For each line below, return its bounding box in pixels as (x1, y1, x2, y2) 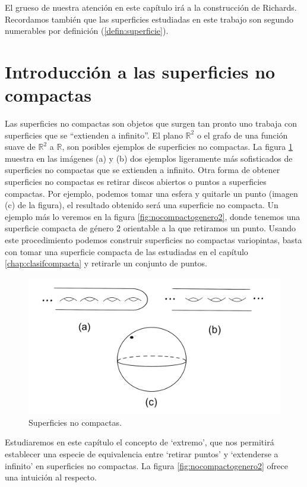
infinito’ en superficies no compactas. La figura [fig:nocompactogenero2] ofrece (5, 459, 288, 472)
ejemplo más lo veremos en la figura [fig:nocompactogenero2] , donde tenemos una (5, 210, 300, 222)
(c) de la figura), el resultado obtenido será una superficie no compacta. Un (5, 199, 278, 211)
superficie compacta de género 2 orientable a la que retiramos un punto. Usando (5, 222, 296, 234)
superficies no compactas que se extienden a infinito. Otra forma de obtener (5, 164, 280, 176)
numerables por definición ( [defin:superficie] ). (5, 24, 169, 37)
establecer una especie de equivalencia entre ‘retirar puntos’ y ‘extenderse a (5, 447, 278, 460)
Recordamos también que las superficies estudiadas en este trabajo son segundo (5, 12, 293, 25)
